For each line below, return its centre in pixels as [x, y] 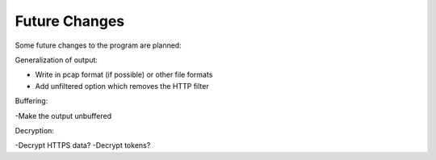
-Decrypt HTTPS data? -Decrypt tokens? [83, 145]
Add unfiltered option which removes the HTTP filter [122, 86]
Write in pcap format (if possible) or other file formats [124, 75]
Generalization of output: [57, 60]
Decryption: [34, 130]
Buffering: [31, 101]
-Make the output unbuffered [63, 116]
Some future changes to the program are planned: [98, 45]
